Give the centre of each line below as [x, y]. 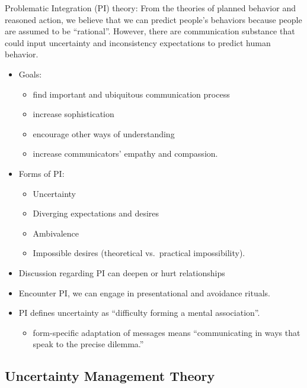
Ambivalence [56, 233]
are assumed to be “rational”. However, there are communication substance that [150, 31]
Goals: [30, 74]
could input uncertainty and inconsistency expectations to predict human [138, 42]
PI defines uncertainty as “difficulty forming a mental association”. [139, 313]
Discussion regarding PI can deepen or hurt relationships [122, 272]
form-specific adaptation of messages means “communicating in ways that [167, 332]
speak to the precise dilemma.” [88, 344]
